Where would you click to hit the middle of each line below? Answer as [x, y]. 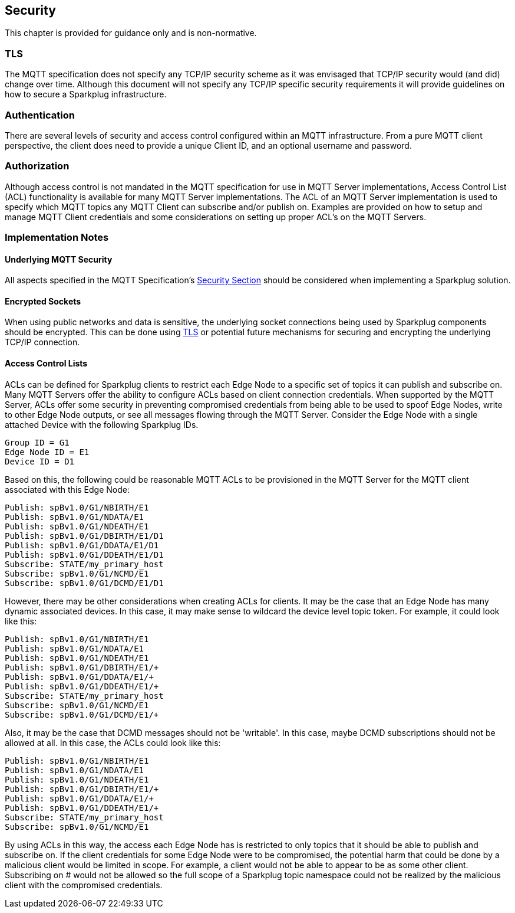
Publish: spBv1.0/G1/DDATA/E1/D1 [82, 545]
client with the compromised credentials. [84, 885]
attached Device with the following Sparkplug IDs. [102, 424]
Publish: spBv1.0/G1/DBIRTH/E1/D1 [84, 536]
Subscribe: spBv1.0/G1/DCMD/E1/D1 [84, 583]
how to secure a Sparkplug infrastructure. [86, 94]
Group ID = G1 [37, 442]
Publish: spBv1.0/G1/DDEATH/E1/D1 [84, 554]
